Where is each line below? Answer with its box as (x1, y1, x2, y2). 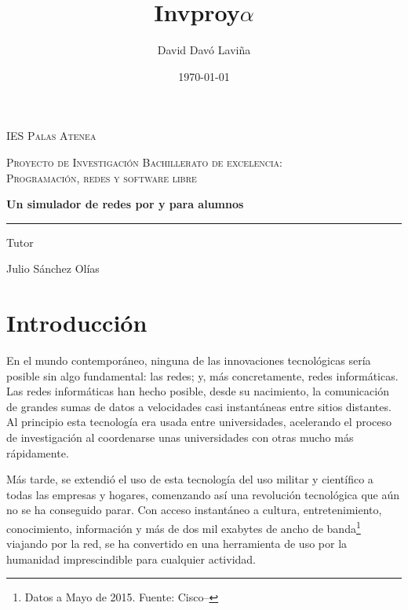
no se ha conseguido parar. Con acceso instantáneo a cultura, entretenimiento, (6, 502, 382, 518)
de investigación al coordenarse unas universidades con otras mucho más (6, 428, 354, 445)
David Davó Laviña (157, 42, 251, 58)
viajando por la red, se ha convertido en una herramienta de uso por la (6, 535, 348, 552)
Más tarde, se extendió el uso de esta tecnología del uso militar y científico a (6, 471, 373, 487)
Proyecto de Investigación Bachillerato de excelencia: (6, 153, 282, 170)
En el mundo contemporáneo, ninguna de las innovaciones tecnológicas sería (6, 352, 371, 368)
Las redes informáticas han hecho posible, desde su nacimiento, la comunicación (6, 383, 389, 399)
